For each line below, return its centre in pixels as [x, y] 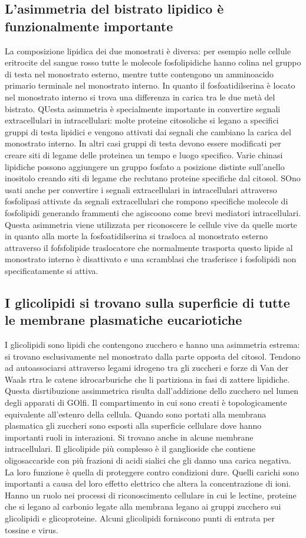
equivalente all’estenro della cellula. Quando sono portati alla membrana [136, 414]
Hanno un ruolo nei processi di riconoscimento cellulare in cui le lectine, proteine [151, 495]
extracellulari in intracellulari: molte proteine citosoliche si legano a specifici [142, 120]
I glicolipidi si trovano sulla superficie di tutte [147, 302]
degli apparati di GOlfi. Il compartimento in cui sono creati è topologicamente [146, 402]
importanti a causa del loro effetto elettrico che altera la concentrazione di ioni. [148, 483]
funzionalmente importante [89, 26]
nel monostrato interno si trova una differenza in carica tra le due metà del [140, 97]
